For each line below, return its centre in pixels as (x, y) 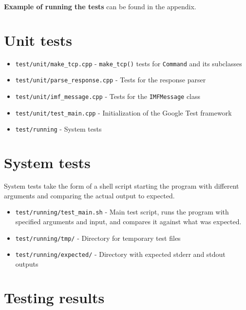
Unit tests (38, 40)
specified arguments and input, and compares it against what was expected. (128, 221)
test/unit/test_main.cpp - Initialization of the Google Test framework (123, 112)
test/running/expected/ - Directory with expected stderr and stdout (120, 254)
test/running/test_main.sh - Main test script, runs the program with (122, 212)
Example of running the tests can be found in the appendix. (100, 6)
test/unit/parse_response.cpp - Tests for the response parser (111, 80)
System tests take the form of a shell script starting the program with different (122, 186)
